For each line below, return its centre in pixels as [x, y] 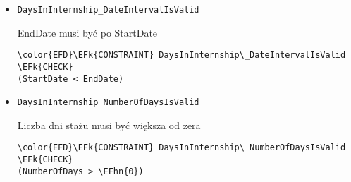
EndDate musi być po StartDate [87, 32]
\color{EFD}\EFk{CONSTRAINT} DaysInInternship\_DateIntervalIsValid [181, 55]
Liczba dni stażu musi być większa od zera [109, 125]
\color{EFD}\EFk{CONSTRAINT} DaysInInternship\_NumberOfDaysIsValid [181, 148]
